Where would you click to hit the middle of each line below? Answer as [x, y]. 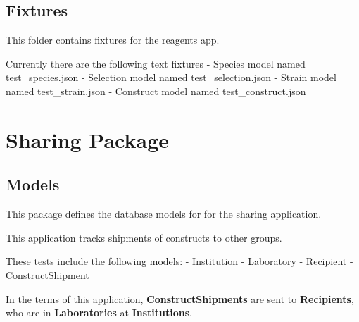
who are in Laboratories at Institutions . [99, 312]
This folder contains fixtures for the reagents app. [113, 40]
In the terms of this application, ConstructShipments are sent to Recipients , [180, 298]
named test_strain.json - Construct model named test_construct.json [156, 91]
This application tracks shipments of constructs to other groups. [144, 237]
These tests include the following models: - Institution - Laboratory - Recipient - [179, 261]
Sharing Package [88, 139]
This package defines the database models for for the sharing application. [164, 214]
